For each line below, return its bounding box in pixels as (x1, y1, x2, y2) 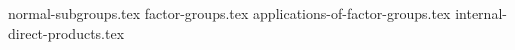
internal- (455, 3, 507, 23)
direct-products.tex (8, 22, 125, 43)
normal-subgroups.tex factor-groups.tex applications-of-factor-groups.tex (8, 3, 451, 23)
